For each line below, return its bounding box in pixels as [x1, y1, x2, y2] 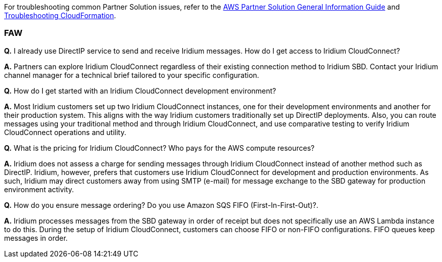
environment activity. [4, 185, 74, 194]
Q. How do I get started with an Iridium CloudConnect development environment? [4, 86, 277, 95]
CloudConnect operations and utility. [4, 127, 126, 137]
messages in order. [4, 233, 68, 242]
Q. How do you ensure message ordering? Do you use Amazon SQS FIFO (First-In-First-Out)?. [4, 200, 319, 209]
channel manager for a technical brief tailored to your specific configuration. [4, 70, 259, 79]
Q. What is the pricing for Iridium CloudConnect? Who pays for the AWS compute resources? [4, 143, 315, 152]
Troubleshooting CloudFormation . [4, 11, 116, 20]
